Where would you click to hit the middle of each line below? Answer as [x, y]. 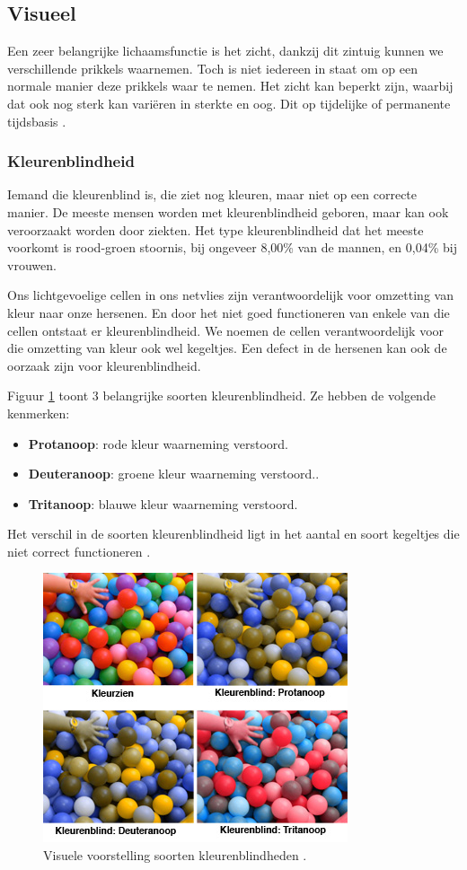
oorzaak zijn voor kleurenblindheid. [104, 365]
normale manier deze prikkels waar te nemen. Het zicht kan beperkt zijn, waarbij [230, 86]
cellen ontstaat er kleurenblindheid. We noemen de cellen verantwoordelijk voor [226, 330]
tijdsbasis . [37, 121]
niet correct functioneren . [79, 551]
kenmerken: [39, 413]
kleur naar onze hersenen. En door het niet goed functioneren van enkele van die [229, 312]
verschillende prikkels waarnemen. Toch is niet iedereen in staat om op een [212, 68]
